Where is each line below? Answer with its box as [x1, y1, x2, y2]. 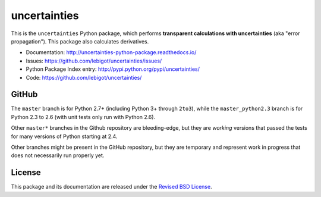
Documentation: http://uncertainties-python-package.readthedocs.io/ [26, 49, 197, 56]
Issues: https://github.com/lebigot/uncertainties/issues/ [26, 57, 162, 64]
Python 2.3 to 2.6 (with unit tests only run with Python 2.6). [11, 113, 156, 120]
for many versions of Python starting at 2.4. [11, 133, 118, 140]
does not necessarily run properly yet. [11, 152, 105, 159]
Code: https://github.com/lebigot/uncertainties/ [26, 74, 142, 81]
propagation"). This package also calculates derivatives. [11, 37, 149, 45]
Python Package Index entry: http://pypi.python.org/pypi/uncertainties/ [26, 65, 200, 73]
